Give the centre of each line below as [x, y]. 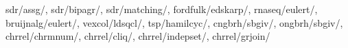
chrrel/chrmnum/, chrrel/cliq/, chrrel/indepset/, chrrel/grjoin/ [138, 36]
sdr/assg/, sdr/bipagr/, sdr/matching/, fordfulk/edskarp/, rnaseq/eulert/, [162, 9]
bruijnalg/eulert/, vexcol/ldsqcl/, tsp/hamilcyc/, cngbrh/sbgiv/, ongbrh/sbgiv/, [174, 22]
